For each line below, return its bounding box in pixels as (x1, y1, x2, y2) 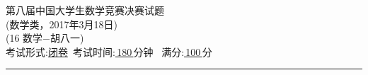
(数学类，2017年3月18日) (6, 16, 117, 31)
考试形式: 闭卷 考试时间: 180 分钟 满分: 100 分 (6, 44, 212, 59)
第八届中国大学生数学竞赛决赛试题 (6, 3, 164, 17)
